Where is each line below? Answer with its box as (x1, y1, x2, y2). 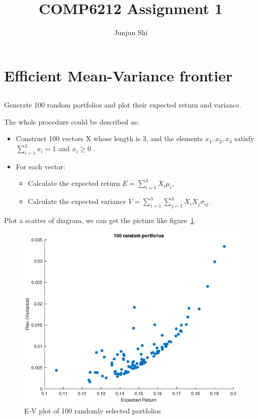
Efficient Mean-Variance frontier (4, 65, 233, 85)
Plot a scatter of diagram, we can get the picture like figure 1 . (4, 215, 196, 226)
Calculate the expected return (28, 178, 120, 188)
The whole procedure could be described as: (4, 116, 139, 127)
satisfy (234, 133, 254, 144)
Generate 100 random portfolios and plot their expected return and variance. (4, 99, 241, 110)
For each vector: (16, 161, 65, 171)
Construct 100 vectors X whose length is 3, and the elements (16, 133, 203, 144)
